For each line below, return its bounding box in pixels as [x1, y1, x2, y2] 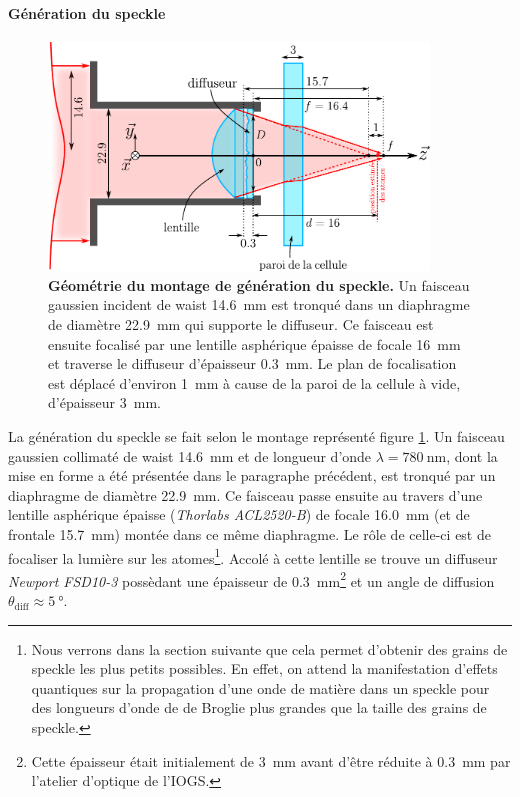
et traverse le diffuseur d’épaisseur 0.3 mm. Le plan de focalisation [48, 353, 457, 374]
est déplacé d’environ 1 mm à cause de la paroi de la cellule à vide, [48, 372, 461, 393]
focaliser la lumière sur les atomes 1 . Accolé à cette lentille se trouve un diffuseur [8, 544, 498, 568]
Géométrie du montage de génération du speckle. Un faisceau [48, 274, 470, 295]
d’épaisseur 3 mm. [48, 392, 161, 413]
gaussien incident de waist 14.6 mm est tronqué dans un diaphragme [48, 294, 470, 315]
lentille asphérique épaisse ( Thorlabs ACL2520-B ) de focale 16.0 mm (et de [8, 504, 470, 525]
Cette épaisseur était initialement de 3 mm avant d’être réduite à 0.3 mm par [31, 750, 511, 771]
